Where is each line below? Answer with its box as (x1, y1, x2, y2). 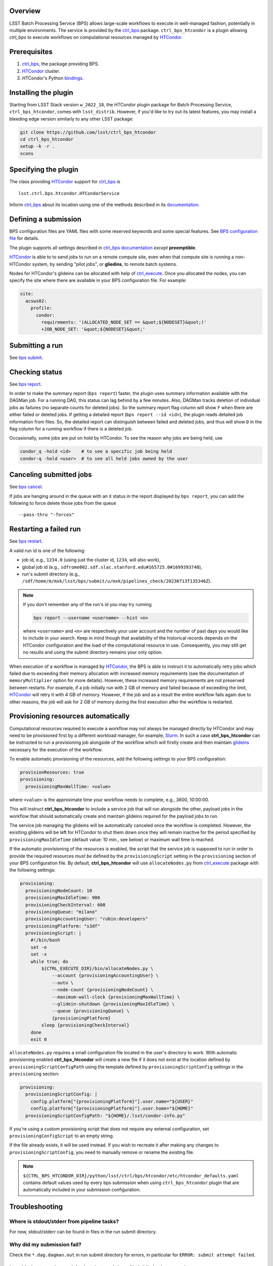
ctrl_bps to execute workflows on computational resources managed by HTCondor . (9, 34, 183, 41)
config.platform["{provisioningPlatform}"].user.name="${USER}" (30, 1098, 194, 1104)
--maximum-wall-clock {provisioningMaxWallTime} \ (52, 994, 180, 1000)
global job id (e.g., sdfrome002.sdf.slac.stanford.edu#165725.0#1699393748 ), (22, 564, 202, 570)
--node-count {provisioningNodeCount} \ (52, 987, 154, 993)
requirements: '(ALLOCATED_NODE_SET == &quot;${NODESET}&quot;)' (41, 319, 207, 325)
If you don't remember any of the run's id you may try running (23, 602, 152, 608)
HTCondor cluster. (22, 68, 61, 74)
